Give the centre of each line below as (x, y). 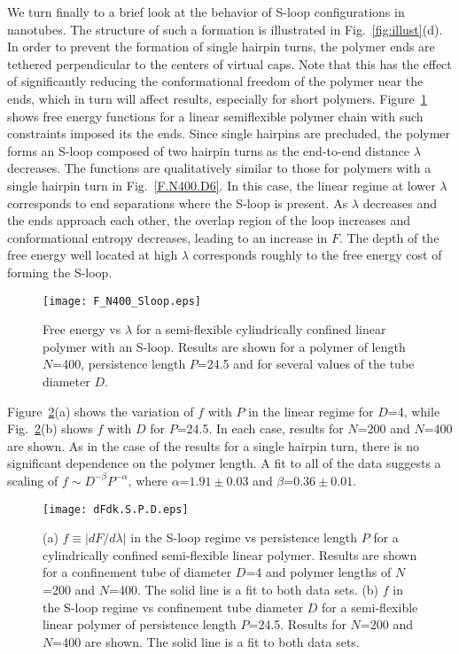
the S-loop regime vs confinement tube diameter (173, 607)
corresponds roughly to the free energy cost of (317, 255)
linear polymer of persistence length (140, 624)
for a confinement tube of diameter (137, 572)
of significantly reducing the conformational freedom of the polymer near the (215, 81)
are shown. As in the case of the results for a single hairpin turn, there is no (214, 445)
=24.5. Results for (297, 624)
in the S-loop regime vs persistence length (244, 537)
